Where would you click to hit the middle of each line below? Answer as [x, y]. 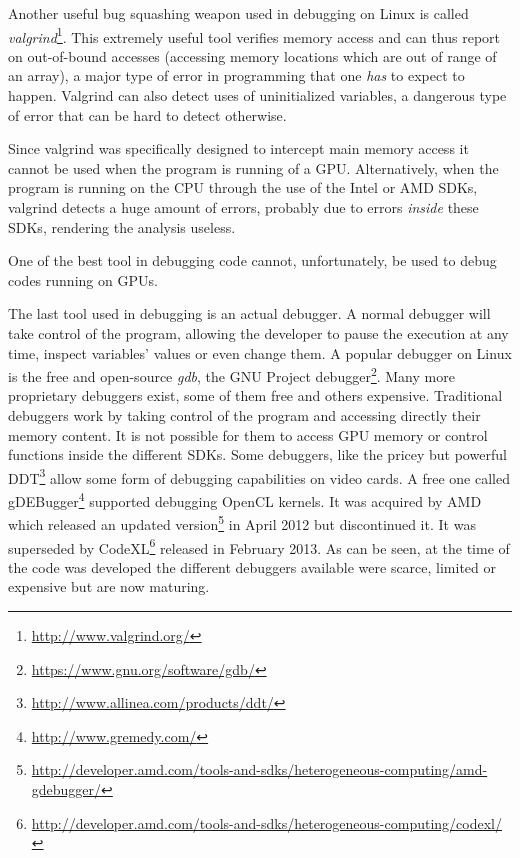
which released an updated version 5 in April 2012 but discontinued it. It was [242, 522]
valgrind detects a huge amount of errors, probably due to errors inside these [243, 207]
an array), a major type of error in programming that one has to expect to [236, 75]
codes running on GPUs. [83, 279]
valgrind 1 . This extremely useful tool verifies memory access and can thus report [254, 35]
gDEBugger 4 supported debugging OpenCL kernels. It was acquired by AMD [245, 499]
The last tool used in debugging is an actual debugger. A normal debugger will [249, 313]
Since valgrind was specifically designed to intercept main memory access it [238, 148]
